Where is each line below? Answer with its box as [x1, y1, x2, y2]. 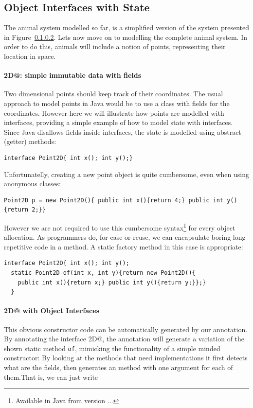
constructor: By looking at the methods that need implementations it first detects [4, 353, 248, 363]
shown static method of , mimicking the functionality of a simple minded [4, 343, 220, 353]
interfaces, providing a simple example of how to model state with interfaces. [4, 117, 233, 127]
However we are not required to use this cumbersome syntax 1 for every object [4, 221, 235, 232]
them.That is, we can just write [4, 372, 98, 382]
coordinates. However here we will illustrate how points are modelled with [4, 107, 224, 118]
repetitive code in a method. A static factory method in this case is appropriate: [4, 241, 243, 251]
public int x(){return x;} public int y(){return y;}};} [18, 279, 206, 286]
